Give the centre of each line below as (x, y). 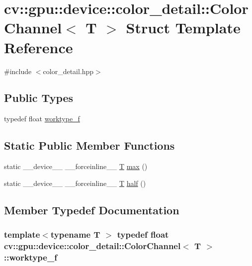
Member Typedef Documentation (92, 210)
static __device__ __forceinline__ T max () (76, 166)
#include (18, 71)
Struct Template (183, 28)
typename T (75, 234)
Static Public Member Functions (89, 145)
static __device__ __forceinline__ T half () (75, 183)
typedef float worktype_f (42, 119)
